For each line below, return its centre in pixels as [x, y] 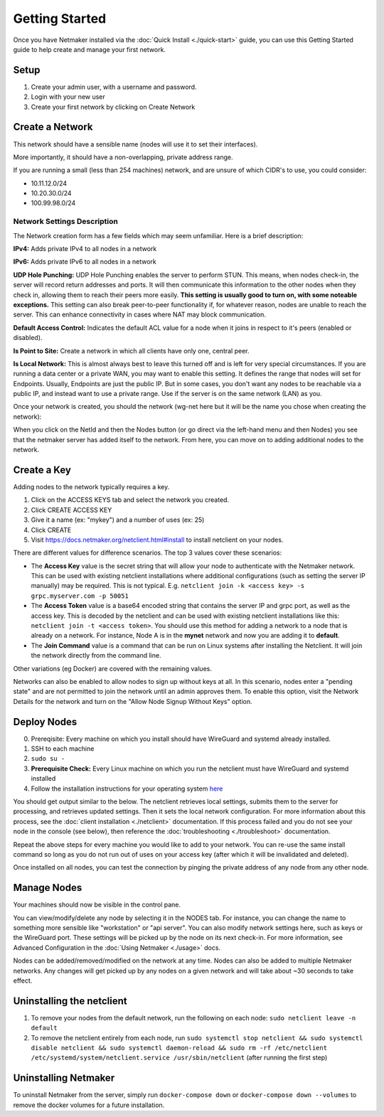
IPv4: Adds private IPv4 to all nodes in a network [85, 249]
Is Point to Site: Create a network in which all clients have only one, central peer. [131, 351]
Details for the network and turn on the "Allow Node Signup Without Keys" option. [133, 701]
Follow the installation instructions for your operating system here [127, 789]
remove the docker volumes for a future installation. [89, 1105]
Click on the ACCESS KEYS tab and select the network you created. [130, 500]
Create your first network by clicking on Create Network [113, 107]
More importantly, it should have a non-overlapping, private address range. [123, 157]
